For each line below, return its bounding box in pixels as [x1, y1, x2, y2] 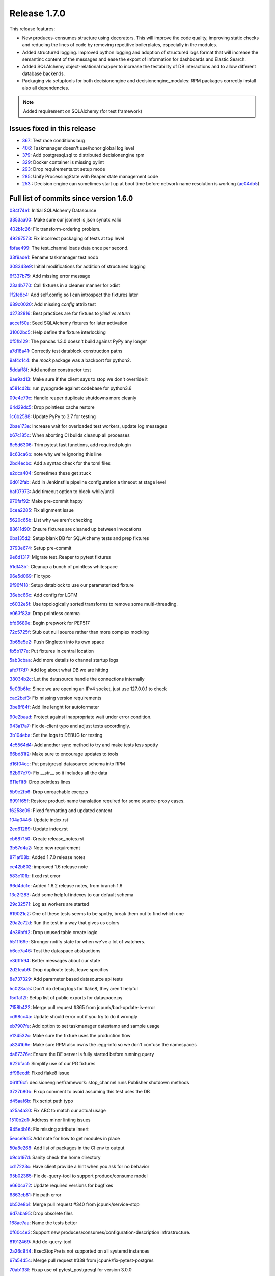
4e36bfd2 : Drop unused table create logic [9, 929, 98, 935]
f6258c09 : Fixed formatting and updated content [9, 807, 112, 814]
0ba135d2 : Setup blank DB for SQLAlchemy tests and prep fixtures [9, 535, 149, 542]
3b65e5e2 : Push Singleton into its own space [9, 639, 104, 645]
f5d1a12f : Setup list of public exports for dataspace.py [9, 995, 123, 1001]
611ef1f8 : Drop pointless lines [9, 779, 71, 786]
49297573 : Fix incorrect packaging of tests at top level [9, 235, 124, 241]
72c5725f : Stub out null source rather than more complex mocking [9, 629, 149, 635]
